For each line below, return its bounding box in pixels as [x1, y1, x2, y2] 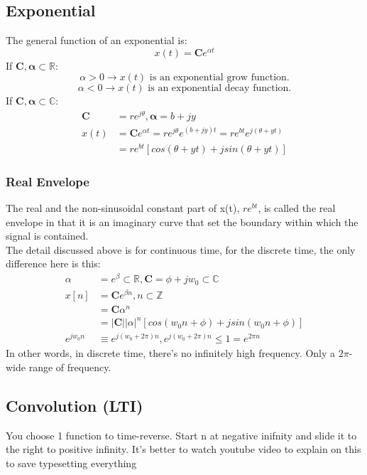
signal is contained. [6, 228, 89, 243]
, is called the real [258, 201, 336, 215]
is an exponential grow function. [149, 73, 290, 83]
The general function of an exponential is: [6, 33, 187, 48]
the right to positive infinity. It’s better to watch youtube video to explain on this [6, 442, 361, 457]
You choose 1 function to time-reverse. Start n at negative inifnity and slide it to [6, 427, 357, 442]
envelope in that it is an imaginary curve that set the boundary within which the [6, 214, 358, 229]
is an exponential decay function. [148, 83, 292, 94]
